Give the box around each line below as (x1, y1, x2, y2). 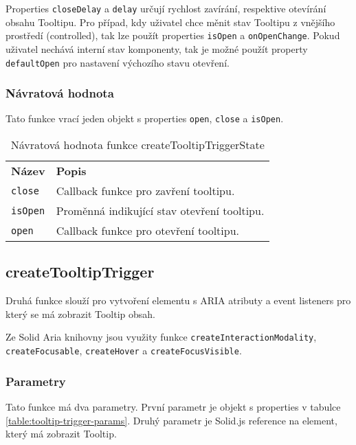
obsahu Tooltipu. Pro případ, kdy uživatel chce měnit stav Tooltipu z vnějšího (5, 14, 335, 29)
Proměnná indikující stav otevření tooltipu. (56, 203, 265, 219)
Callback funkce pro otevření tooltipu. (56, 223, 240, 239)
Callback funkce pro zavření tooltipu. (56, 183, 235, 199)
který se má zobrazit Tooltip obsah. (5, 306, 156, 321)
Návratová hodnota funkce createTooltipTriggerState (10, 137, 265, 153)
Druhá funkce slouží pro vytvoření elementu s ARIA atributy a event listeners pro (5, 293, 351, 308)
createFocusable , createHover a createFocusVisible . (5, 343, 242, 358)
